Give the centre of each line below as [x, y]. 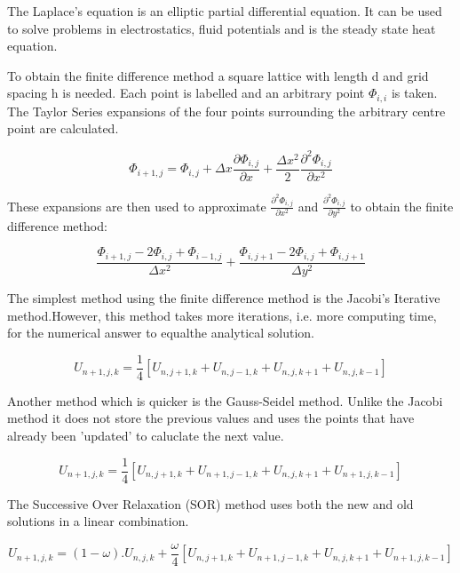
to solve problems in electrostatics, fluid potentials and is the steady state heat [222, 28]
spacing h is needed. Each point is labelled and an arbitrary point [186, 93]
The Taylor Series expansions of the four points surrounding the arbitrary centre [226, 111]
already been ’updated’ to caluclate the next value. [146, 435]
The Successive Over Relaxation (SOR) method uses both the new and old [210, 503]
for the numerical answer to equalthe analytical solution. [161, 333]
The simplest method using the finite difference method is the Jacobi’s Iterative [224, 297]
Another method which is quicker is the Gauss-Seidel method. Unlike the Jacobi [225, 400]
